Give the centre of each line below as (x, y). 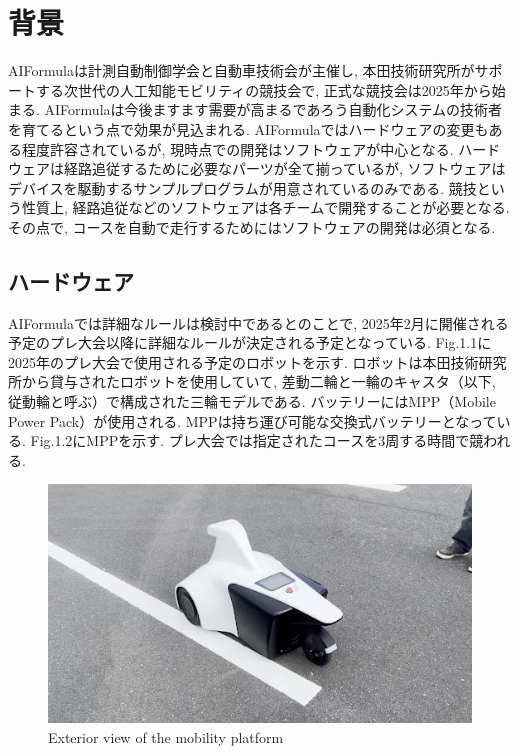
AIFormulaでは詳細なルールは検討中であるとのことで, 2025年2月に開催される (258, 322)
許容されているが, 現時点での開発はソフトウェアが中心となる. (251, 148)
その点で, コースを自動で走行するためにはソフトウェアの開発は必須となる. (252, 226)
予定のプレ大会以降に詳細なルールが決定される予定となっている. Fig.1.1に (250, 342)
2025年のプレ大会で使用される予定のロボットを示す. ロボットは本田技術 (243, 361)
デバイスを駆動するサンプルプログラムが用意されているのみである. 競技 (242, 187)
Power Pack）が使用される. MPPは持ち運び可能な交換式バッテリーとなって (252, 420)
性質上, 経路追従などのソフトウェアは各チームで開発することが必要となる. (265, 207)
